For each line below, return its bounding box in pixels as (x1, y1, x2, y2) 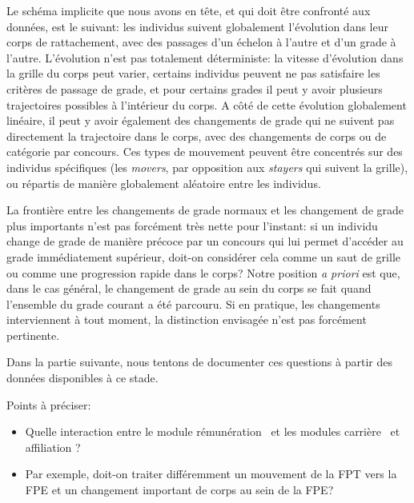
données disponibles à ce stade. (6, 369, 159, 386)
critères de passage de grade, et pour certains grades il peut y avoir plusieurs (6, 80, 383, 97)
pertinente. (6, 326, 60, 343)
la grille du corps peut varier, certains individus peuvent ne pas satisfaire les (6, 65, 380, 82)
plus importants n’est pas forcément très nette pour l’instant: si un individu (6, 217, 378, 234)
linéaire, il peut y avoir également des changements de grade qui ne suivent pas (6, 112, 395, 129)
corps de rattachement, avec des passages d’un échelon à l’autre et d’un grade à (6, 34, 396, 50)
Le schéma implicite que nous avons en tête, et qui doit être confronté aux (6, 2, 371, 18)
